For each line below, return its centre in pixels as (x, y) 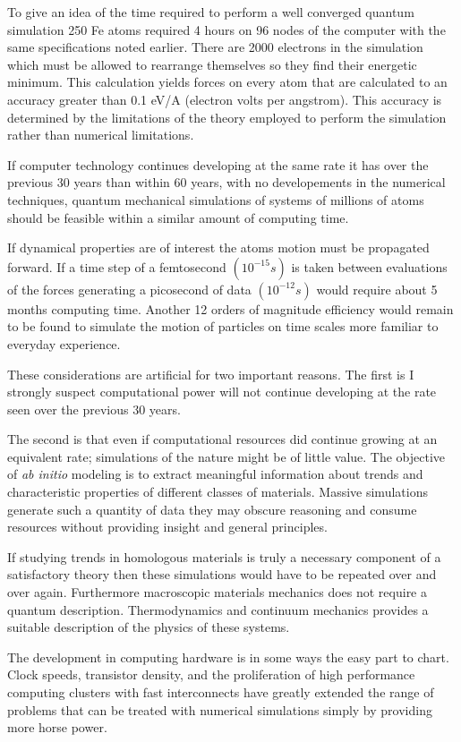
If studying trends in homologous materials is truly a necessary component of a (224, 556)
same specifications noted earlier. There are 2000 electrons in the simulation (215, 47)
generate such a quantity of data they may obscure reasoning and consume (212, 509)
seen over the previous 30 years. (94, 409)
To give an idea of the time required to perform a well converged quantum (211, 12)
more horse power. (57, 727)
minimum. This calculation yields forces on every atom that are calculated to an (227, 82)
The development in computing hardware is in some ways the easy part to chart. (228, 657)
